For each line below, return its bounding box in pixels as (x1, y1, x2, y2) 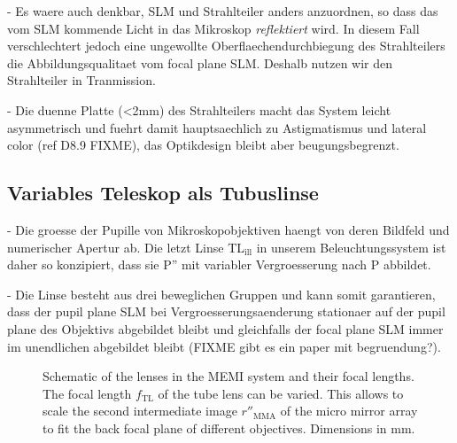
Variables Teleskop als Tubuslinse (7, 179, 319, 206)
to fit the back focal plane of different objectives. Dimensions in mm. (43, 418, 415, 437)
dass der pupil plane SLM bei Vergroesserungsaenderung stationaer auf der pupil (7, 302, 445, 321)
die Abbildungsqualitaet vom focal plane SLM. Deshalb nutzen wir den (7, 53, 393, 72)
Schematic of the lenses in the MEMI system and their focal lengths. (43, 367, 414, 385)
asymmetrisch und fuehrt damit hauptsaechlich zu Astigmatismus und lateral (7, 118, 427, 136)
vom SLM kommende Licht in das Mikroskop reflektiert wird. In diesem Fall (7, 19, 420, 37)
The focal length (43, 384, 132, 402)
